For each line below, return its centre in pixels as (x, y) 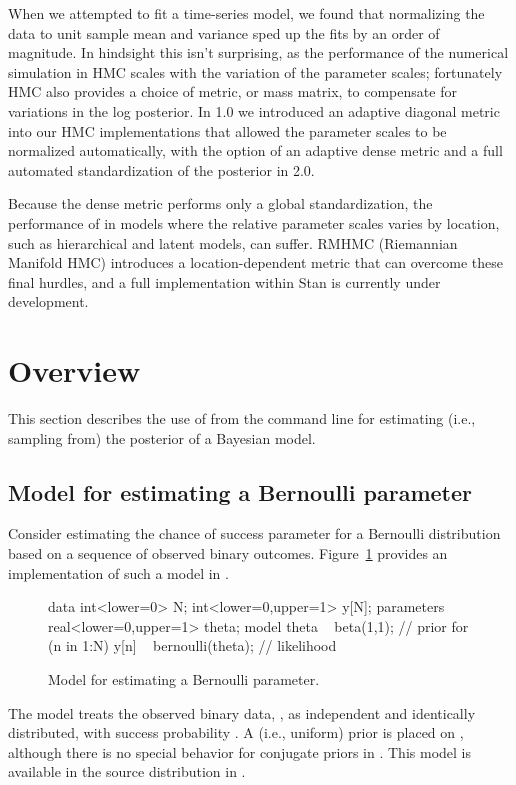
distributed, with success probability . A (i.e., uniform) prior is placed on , (236, 732)
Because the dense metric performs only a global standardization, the (220, 203)
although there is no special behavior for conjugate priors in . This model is (239, 751)
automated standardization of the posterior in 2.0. (161, 169)
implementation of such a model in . (118, 572)
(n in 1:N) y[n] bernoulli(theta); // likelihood (192, 645)
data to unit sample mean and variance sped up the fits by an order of (224, 32)
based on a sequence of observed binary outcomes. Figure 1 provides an (228, 553)
